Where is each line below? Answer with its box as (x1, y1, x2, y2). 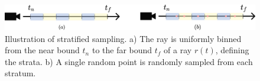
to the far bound (92, 44, 152, 56)
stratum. (5, 67, 36, 79)
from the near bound (5, 44, 80, 56)
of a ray (164, 44, 192, 56)
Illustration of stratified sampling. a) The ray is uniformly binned (5, 32, 242, 44)
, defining (215, 44, 249, 56)
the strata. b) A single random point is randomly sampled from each (5, 55, 253, 67)
